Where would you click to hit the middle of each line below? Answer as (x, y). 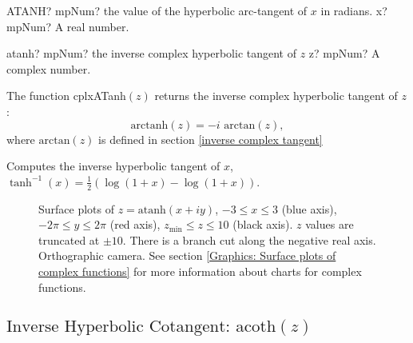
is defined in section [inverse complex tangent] (210, 139)
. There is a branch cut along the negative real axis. (249, 239)
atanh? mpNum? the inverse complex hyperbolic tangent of (151, 53)
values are (330, 224)
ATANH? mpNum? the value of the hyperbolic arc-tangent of (157, 10)
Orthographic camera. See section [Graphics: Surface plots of (187, 255)
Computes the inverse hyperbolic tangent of (113, 166)
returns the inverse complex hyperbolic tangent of (276, 96)
